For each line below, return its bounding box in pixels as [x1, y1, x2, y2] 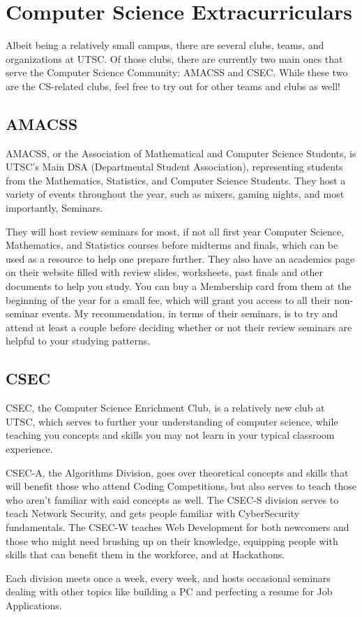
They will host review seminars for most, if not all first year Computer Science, [6, 224, 345, 238]
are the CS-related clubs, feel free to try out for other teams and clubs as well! [6, 78, 341, 93]
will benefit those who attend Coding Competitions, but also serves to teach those [6, 479, 356, 493]
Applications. [6, 597, 62, 612]
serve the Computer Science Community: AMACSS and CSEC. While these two [6, 65, 348, 80]
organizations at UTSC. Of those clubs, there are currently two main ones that [6, 51, 343, 66]
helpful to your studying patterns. [6, 333, 151, 348]
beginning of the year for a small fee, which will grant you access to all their [6, 292, 331, 307]
